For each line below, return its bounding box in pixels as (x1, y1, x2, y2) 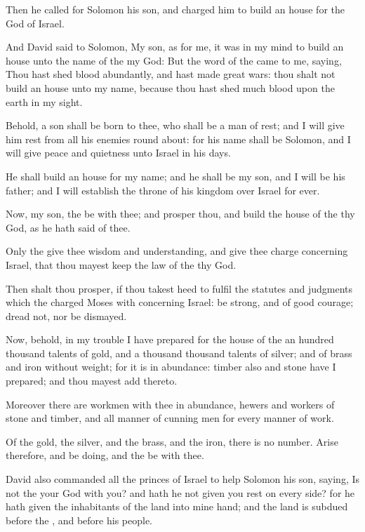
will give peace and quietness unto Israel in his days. (6, 145, 231, 160)
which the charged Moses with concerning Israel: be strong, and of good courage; (6, 295, 354, 310)
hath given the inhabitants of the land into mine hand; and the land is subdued (6, 499, 348, 514)
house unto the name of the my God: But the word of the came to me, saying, (6, 53, 342, 67)
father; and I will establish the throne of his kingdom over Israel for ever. (6, 182, 320, 197)
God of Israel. (6, 15, 65, 30)
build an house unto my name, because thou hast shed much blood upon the (6, 80, 335, 95)
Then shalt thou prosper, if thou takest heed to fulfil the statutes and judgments (6, 281, 353, 295)
